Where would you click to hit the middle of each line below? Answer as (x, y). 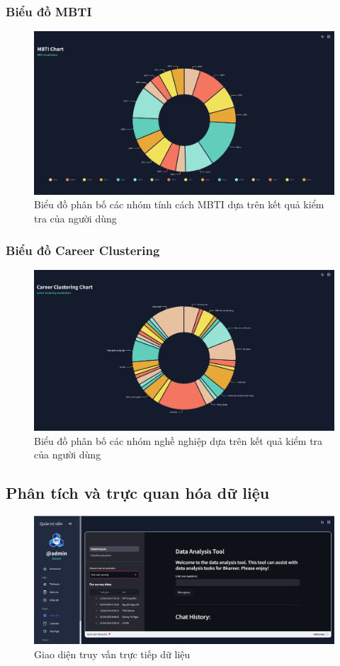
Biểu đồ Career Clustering (83, 250)
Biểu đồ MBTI (49, 11)
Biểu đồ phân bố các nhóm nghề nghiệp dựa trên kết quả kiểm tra (178, 440)
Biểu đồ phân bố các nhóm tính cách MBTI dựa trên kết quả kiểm (179, 204)
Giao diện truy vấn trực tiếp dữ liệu (112, 654)
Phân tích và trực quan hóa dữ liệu (138, 493)
